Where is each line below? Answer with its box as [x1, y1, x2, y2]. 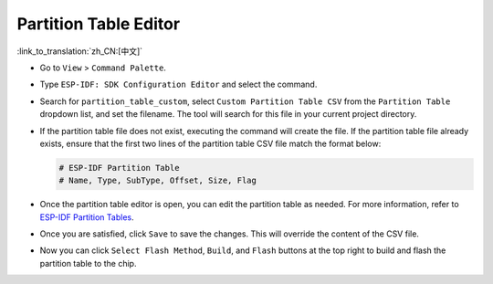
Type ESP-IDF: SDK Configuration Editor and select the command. [39, 79, 318, 90]
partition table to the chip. [39, 258, 137, 268]
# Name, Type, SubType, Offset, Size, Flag [58, 175, 257, 186]
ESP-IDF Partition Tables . [39, 211, 134, 223]
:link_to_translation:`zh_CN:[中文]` [16, 46, 143, 57]
